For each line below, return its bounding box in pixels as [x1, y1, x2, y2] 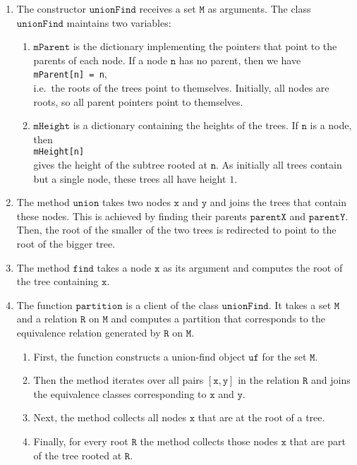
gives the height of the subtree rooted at [33, 157, 207, 172]
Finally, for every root [33, 433, 128, 448]
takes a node [97, 260, 152, 274]
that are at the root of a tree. [198, 410, 325, 425]
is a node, [310, 118, 352, 133]
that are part [289, 433, 346, 448]
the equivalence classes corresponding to [33, 386, 207, 401]
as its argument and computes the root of [162, 260, 343, 274]
